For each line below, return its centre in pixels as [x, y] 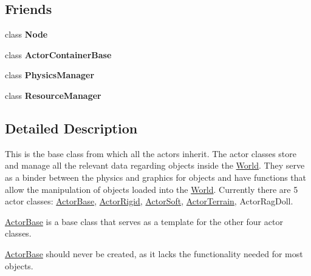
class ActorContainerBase [58, 54]
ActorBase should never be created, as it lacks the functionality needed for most [154, 253]
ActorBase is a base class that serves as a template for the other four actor [144, 221]
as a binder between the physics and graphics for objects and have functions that [156, 177]
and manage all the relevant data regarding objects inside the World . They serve [155, 165]
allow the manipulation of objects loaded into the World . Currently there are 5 [152, 189]
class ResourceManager [53, 95]
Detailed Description [71, 128]
